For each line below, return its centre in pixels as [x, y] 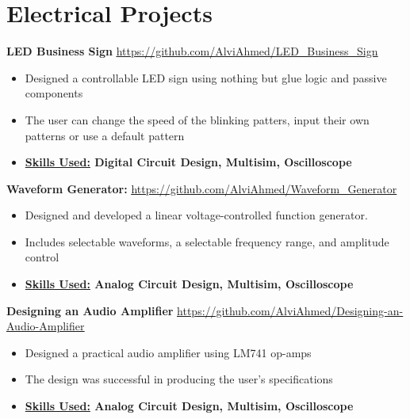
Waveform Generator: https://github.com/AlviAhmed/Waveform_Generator [202, 188]
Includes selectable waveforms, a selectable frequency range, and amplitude [207, 241]
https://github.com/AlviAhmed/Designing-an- [290, 310]
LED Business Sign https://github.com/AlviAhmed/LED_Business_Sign [192, 51]
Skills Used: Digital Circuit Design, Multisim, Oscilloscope [188, 162]
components [54, 93]
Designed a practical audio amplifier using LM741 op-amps [168, 352]
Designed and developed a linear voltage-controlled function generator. [196, 215]
